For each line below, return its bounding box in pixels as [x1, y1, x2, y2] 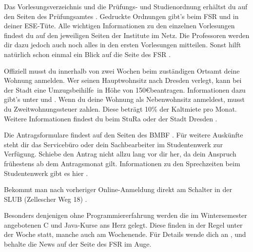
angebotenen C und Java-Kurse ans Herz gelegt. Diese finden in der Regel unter [4, 219, 243, 230]
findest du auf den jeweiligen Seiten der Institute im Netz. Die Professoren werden [4, 30, 250, 40]
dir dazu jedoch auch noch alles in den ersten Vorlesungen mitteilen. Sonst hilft [4, 39, 241, 50]
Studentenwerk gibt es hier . [4, 168, 88, 178]
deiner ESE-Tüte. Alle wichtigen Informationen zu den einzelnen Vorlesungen [4, 20, 235, 31]
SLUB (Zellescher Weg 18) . [4, 194, 87, 204]
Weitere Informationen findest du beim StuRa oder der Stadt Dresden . [4, 113, 217, 123]
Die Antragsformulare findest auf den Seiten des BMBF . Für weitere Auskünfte [4, 130, 243, 140]
